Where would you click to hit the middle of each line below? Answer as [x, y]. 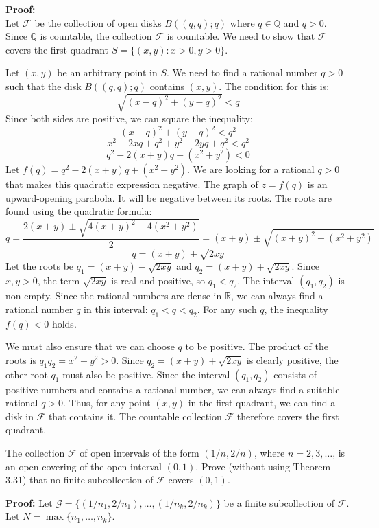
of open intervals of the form [139, 453]
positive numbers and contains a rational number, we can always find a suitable [173, 389]
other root [27, 374]
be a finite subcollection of [279, 502]
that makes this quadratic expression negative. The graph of [132, 184]
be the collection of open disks [98, 22]
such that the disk [44, 85]
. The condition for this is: [274, 85]
